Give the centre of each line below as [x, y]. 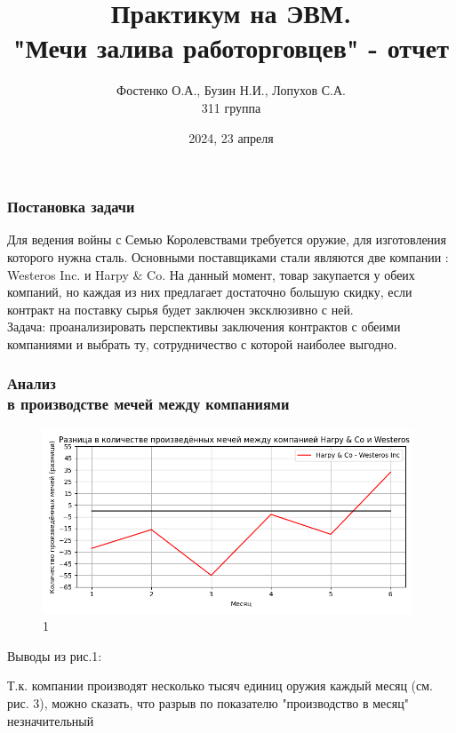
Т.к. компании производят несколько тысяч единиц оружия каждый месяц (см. [220, 685]
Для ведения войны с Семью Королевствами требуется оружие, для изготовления [227, 239]
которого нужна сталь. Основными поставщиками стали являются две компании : [228, 256]
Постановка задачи [71, 207]
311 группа [231, 107]
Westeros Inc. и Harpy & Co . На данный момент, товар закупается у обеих [211, 274]
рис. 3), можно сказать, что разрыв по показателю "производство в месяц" [208, 702]
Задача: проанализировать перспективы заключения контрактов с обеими [204, 327]
